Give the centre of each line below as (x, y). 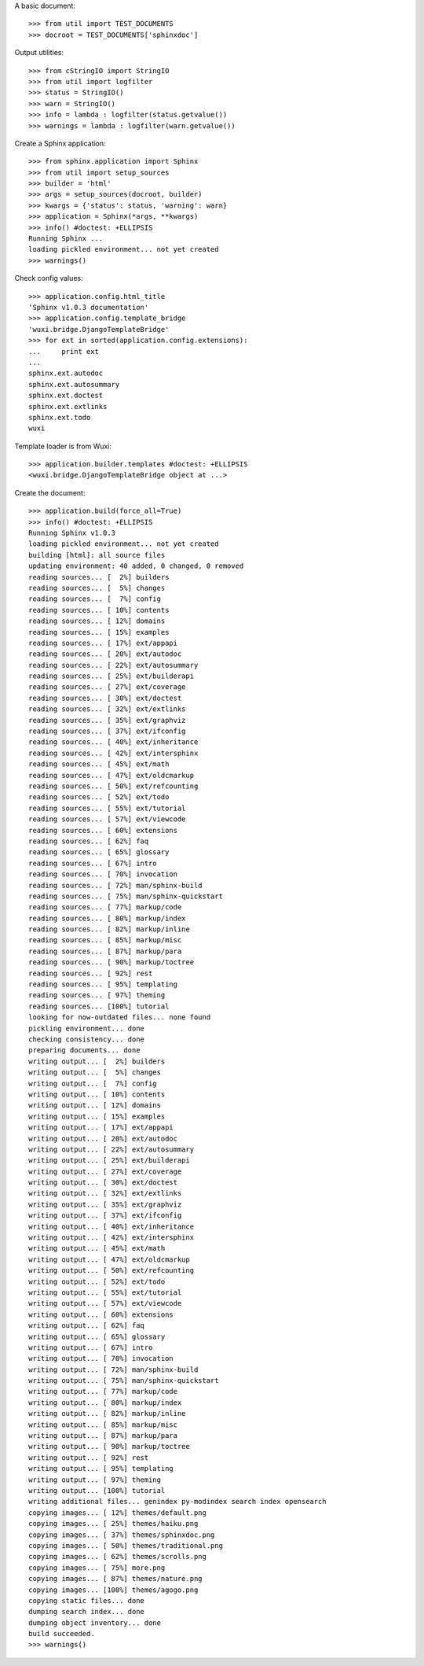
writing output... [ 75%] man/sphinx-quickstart (124, 1381)
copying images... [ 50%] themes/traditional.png (126, 1545)
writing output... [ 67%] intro (91, 1347)
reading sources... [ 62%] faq (89, 841)
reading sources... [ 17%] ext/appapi (103, 643)
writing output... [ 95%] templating (101, 1469)
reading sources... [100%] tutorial (99, 1006)
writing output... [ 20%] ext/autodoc (103, 1138)
